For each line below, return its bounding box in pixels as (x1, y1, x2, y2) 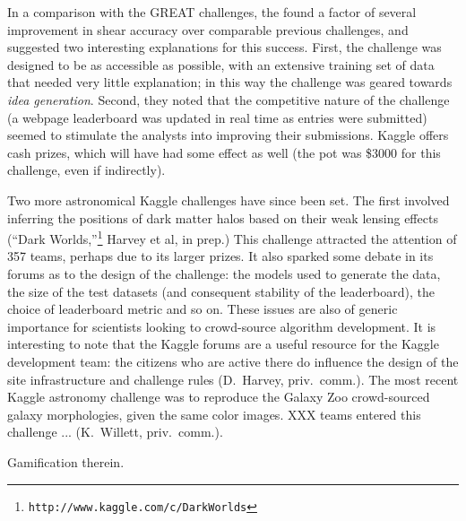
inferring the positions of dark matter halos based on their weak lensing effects (7, 208, 438, 227)
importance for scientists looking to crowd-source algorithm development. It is (7, 317, 436, 335)
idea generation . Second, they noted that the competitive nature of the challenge (7, 90, 450, 109)
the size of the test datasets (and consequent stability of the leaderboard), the (7, 282, 435, 300)
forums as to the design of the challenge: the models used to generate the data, (7, 264, 441, 282)
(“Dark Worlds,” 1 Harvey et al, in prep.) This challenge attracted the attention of (7, 227, 457, 247)
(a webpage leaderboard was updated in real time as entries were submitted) (7, 108, 427, 126)
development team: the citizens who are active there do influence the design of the (7, 352, 459, 370)
